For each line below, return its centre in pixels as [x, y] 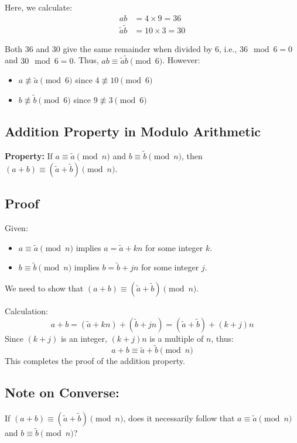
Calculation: [26, 310]
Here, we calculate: [39, 7]
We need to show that [44, 288]
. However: [181, 60]
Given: [16, 227]
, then [192, 156]
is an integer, [84, 338]
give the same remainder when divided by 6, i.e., [150, 48]
